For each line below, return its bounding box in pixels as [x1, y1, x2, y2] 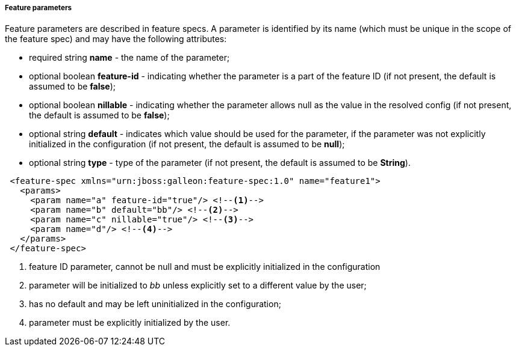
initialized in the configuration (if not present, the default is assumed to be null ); [29, 139, 345, 150]
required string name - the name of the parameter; [29, 52, 230, 63]
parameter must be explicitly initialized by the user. [29, 317, 231, 328]
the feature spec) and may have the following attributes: [5, 34, 227, 44]
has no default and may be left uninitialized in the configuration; [29, 299, 281, 310]
